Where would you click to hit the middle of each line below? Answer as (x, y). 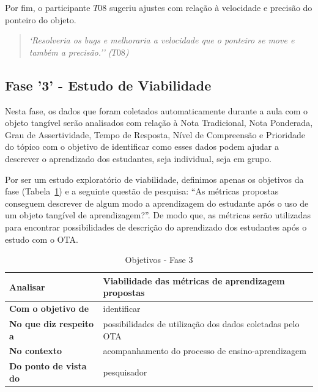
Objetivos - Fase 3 (159, 260)
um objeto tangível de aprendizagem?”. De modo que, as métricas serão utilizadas (158, 215)
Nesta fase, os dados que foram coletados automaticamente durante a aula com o (157, 110)
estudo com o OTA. (42, 239)
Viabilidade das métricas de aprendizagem (194, 280)
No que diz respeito (52, 323)
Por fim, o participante (48, 7)
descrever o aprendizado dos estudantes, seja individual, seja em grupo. (138, 158)
